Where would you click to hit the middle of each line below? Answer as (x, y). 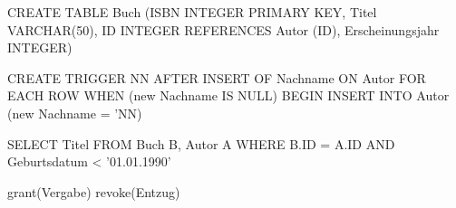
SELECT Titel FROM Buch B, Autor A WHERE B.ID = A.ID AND (201, 143)
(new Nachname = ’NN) (75, 113)
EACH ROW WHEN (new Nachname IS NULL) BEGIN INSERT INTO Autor (228, 95)
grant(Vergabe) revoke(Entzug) (94, 191)
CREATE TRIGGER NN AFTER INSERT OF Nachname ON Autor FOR (217, 77)
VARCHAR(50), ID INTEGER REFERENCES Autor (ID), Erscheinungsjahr (223, 29)
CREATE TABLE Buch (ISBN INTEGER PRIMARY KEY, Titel (192, 12)
